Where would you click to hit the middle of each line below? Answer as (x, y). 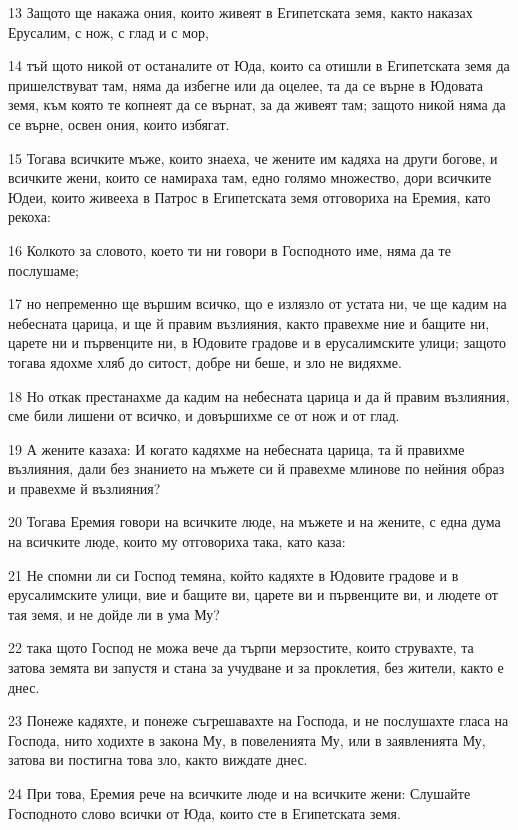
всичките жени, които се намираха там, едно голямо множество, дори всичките (250, 177)
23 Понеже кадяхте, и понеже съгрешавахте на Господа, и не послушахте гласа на (258, 720)
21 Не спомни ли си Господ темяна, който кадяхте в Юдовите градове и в (233, 574)
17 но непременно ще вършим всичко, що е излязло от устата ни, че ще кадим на (257, 303)
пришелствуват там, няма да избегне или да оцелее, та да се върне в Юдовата (246, 84)
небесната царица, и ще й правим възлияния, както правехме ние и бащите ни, (249, 322)
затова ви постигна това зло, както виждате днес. (158, 759)
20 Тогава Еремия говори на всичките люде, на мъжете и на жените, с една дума (254, 521)
